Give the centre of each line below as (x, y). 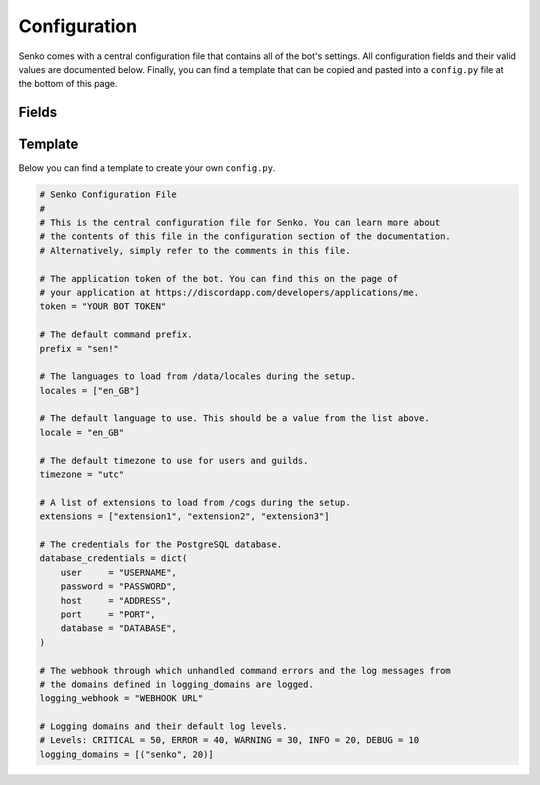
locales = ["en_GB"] (89, 390)
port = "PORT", (108, 614)
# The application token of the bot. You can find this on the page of (219, 278)
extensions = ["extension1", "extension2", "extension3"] (184, 516)
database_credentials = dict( (113, 558)
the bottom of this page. (68, 84)
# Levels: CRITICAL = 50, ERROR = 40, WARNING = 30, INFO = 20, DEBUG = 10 (229, 740)
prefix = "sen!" (79, 348)
